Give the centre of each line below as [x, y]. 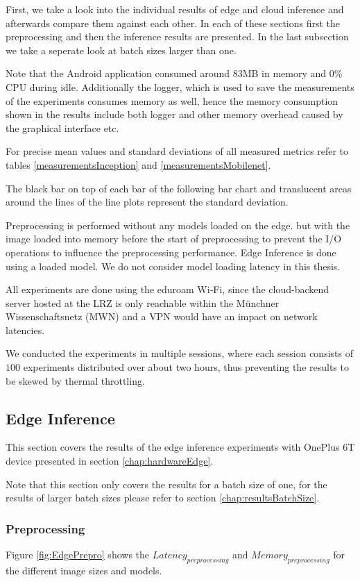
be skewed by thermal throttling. [75, 380]
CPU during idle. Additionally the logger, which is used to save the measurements [180, 86]
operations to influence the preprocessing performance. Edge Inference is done [171, 252]
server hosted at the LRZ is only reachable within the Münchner [143, 302]
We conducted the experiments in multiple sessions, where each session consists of [179, 353]
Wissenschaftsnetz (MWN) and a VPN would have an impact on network [162, 316]
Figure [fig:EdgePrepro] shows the [78, 555]
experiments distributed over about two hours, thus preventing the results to [186, 367]
